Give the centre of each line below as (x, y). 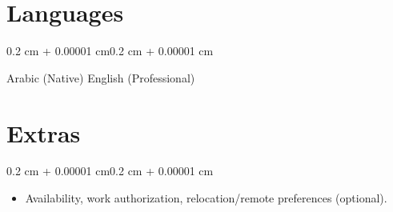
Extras (44, 132)
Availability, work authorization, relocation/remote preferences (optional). (206, 198)
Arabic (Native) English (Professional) (101, 77)
